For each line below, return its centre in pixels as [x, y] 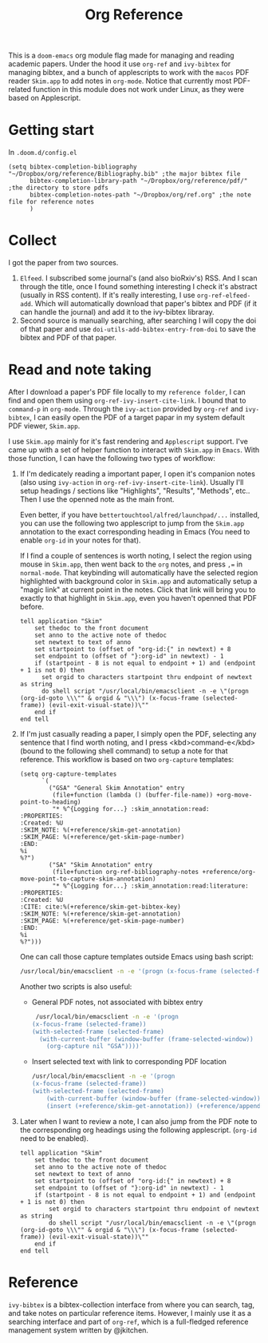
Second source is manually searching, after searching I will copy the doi [138, 320]
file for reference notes [51, 202]
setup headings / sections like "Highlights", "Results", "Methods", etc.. [135, 491]
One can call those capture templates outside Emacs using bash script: [136, 957]
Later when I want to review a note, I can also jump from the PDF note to [138, 1121]
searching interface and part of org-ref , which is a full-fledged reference [128, 1321]
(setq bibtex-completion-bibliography [73, 167]
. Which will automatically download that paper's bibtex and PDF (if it [144, 304]
